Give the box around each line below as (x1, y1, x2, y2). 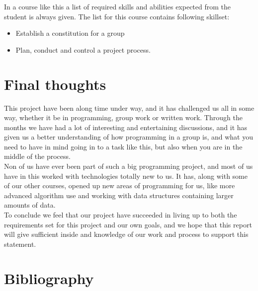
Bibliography (4, 268, 94, 288)
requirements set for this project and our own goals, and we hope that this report (4, 219, 252, 229)
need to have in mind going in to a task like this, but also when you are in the (4, 141, 243, 151)
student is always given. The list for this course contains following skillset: (4, 11, 230, 21)
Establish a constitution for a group (15, 28, 125, 38)
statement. (4, 238, 36, 249)
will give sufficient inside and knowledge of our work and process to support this (4, 229, 249, 239)
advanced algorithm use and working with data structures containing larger (4, 190, 234, 200)
